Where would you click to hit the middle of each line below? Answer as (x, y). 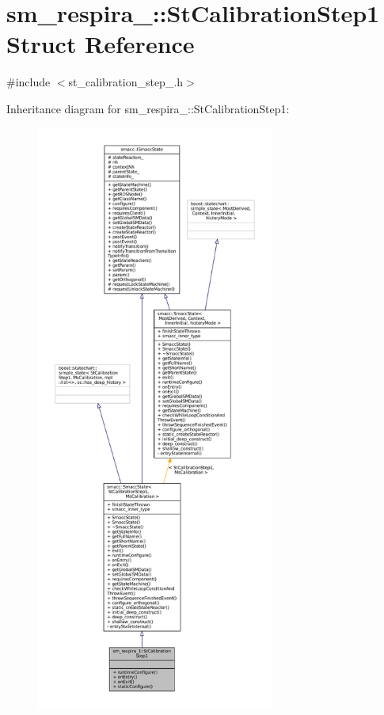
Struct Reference (101, 44)
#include (29, 82)
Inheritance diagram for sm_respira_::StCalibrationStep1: (148, 108)
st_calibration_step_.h (126, 82)
